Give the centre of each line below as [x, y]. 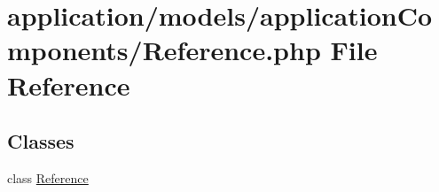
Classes [41, 141]
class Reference [48, 177]
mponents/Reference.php [164, 50]
